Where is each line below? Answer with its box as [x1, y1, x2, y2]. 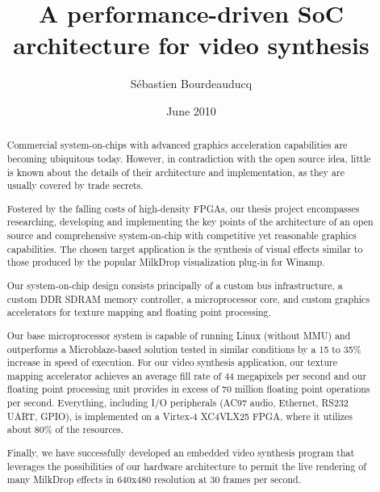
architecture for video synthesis [13, 28, 370, 61]
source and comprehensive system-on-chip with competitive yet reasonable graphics [6, 229, 357, 242]
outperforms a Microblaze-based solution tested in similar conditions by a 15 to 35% [6, 342, 361, 355]
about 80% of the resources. [6, 423, 123, 436]
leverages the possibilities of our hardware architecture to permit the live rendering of [6, 459, 366, 473]
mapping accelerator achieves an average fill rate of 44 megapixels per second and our [6, 368, 367, 382]
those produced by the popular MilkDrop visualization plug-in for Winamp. [6, 255, 325, 269]
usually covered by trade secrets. [6, 179, 144, 192]
